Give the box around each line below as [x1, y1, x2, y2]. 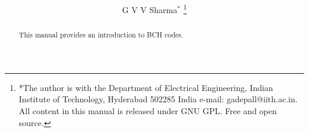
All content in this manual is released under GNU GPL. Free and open [18, 105, 277, 117]
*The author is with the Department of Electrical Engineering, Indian [18, 81, 273, 93]
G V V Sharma [122, 3, 178, 15]
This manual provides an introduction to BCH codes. [18, 30, 184, 40]
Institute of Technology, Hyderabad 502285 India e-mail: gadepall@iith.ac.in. [18, 93, 298, 105]
